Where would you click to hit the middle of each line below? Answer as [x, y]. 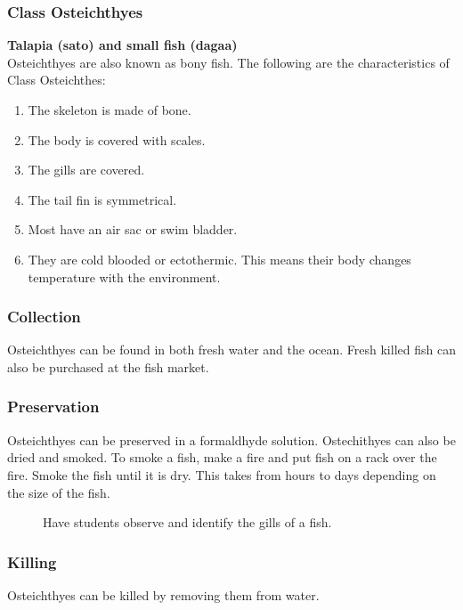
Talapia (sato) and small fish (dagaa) [122, 45]
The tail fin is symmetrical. [102, 199]
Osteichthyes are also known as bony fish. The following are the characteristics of [228, 62]
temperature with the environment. [124, 277]
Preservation [53, 407]
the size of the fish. [59, 492]
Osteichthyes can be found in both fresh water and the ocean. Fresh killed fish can [231, 350]
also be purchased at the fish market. [108, 366]
